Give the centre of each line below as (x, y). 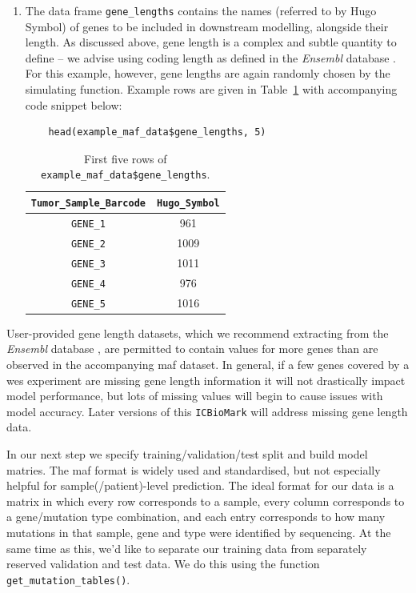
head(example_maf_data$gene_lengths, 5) (157, 132)
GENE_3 (88, 264)
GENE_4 (88, 284)
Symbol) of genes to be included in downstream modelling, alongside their (207, 26)
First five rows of (126, 158)
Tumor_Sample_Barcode (88, 204)
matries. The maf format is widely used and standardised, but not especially (194, 469)
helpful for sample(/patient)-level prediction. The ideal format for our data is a (200, 485)
